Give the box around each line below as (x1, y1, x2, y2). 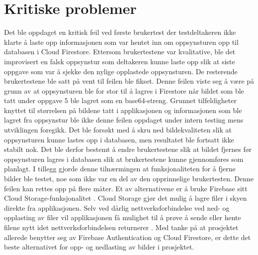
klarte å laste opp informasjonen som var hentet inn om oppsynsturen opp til (4, 36, 239, 47)
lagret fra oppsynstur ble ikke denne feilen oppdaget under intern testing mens (4, 115, 244, 125)
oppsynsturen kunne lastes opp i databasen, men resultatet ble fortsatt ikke (4, 134, 234, 144)
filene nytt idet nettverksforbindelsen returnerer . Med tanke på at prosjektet (4, 222, 239, 232)
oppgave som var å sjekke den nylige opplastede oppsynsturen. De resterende (4, 66, 238, 76)
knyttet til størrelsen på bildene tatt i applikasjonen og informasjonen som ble (4, 105, 242, 115)
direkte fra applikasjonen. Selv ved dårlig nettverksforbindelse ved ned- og (4, 202, 230, 213)
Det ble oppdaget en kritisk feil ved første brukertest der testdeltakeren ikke (4, 27, 236, 37)
